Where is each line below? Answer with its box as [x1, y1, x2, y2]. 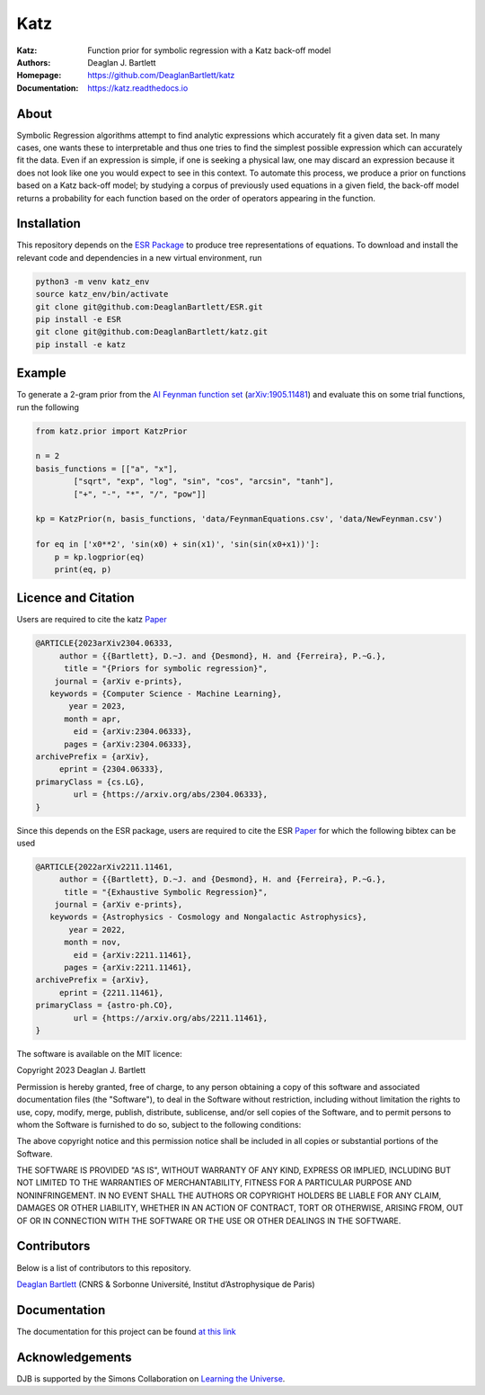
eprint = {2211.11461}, [58, 988, 164, 997]
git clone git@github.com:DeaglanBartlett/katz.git [35, 326, 269, 337]
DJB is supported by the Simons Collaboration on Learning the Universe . [16, 1373, 286, 1384]
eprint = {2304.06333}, [58, 765, 164, 774]
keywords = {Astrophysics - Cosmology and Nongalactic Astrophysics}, [49, 912, 367, 922]
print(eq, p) [54, 564, 112, 575]
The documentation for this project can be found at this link [16, 1326, 237, 1337]
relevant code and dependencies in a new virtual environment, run [16, 252, 262, 263]
